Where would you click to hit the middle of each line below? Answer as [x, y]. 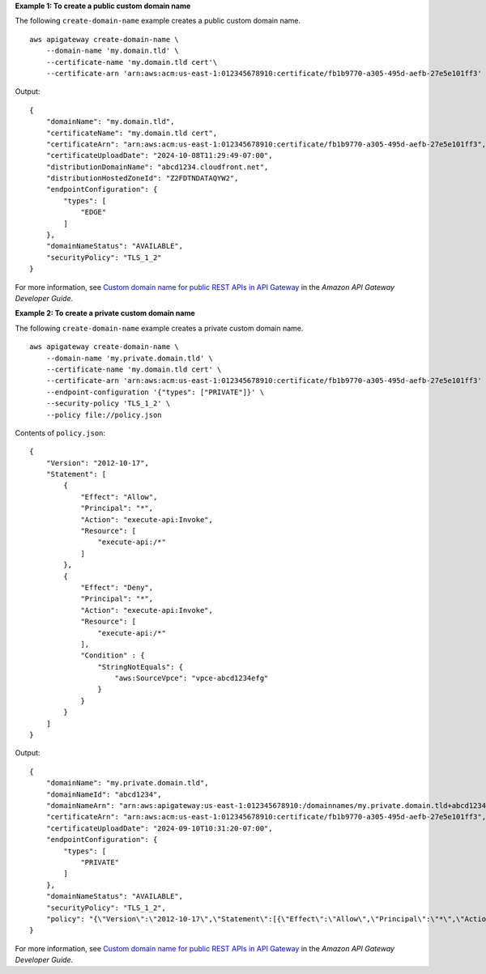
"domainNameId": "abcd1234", [104, 794]
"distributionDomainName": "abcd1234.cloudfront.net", [157, 167]
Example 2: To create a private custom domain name [105, 313]
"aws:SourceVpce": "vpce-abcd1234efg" [192, 678]
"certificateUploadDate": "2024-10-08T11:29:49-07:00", [159, 155]
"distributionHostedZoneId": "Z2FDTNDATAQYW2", [142, 179]
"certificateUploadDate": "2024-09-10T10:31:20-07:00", [159, 828]
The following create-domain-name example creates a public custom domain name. [158, 21]
